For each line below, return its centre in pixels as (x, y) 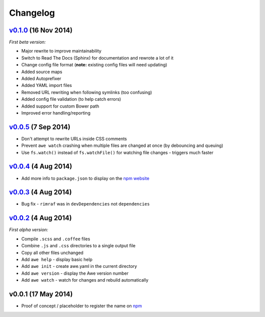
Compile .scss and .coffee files (56, 239)
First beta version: (27, 42)
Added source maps (42, 72)
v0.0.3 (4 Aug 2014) (40, 192)
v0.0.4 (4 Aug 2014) (40, 166)
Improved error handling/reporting (56, 113)
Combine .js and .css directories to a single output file (79, 246)
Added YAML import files (47, 86)
